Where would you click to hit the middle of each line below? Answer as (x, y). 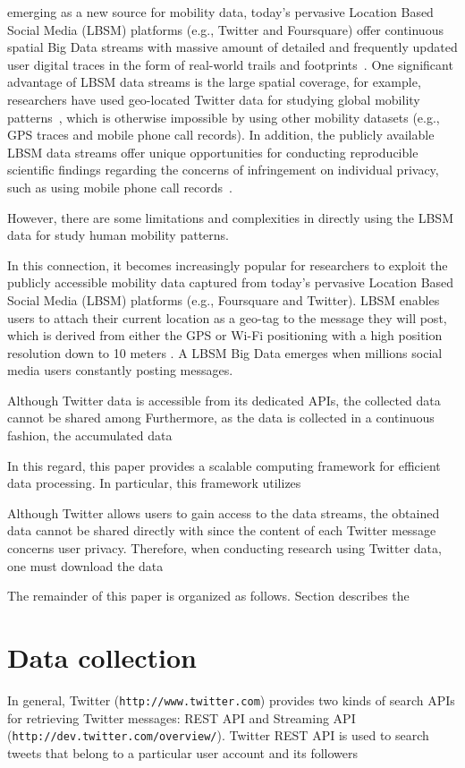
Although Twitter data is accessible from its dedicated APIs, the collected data (224, 400)
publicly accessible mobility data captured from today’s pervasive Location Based (231, 282)
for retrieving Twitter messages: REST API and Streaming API (182, 717)
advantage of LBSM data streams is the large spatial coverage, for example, (214, 82)
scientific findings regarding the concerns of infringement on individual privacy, (223, 170)
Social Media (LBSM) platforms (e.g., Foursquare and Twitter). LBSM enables (224, 299)
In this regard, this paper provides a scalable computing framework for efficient (224, 465)
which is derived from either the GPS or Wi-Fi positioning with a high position (225, 335)
